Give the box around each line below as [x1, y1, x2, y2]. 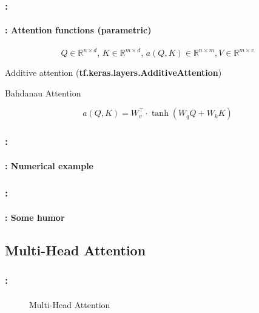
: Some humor [5, 210, 65, 223]
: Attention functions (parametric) [5, 24, 152, 36]
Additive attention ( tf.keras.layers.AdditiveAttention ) [5, 66, 222, 79]
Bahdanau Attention [5, 86, 81, 99]
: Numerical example [5, 159, 93, 172]
